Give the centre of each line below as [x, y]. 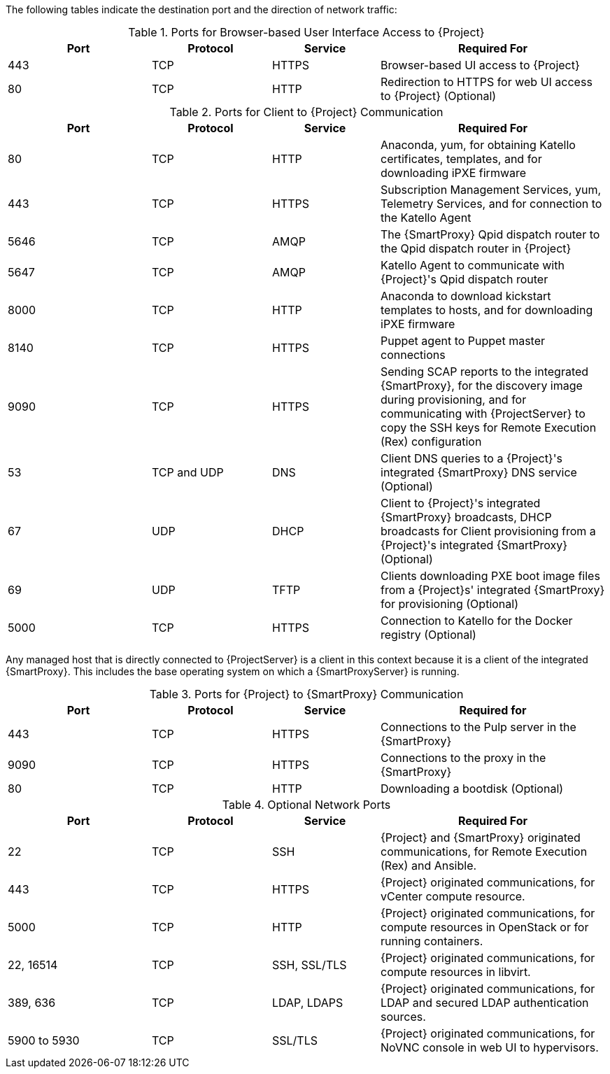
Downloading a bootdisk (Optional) [472, 789]
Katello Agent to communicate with [473, 265]
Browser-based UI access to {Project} [480, 65]
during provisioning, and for [454, 400]
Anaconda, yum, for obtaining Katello [478, 145]
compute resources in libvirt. [456, 972]
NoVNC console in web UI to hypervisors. [490, 1047]
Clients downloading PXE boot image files [490, 576]
